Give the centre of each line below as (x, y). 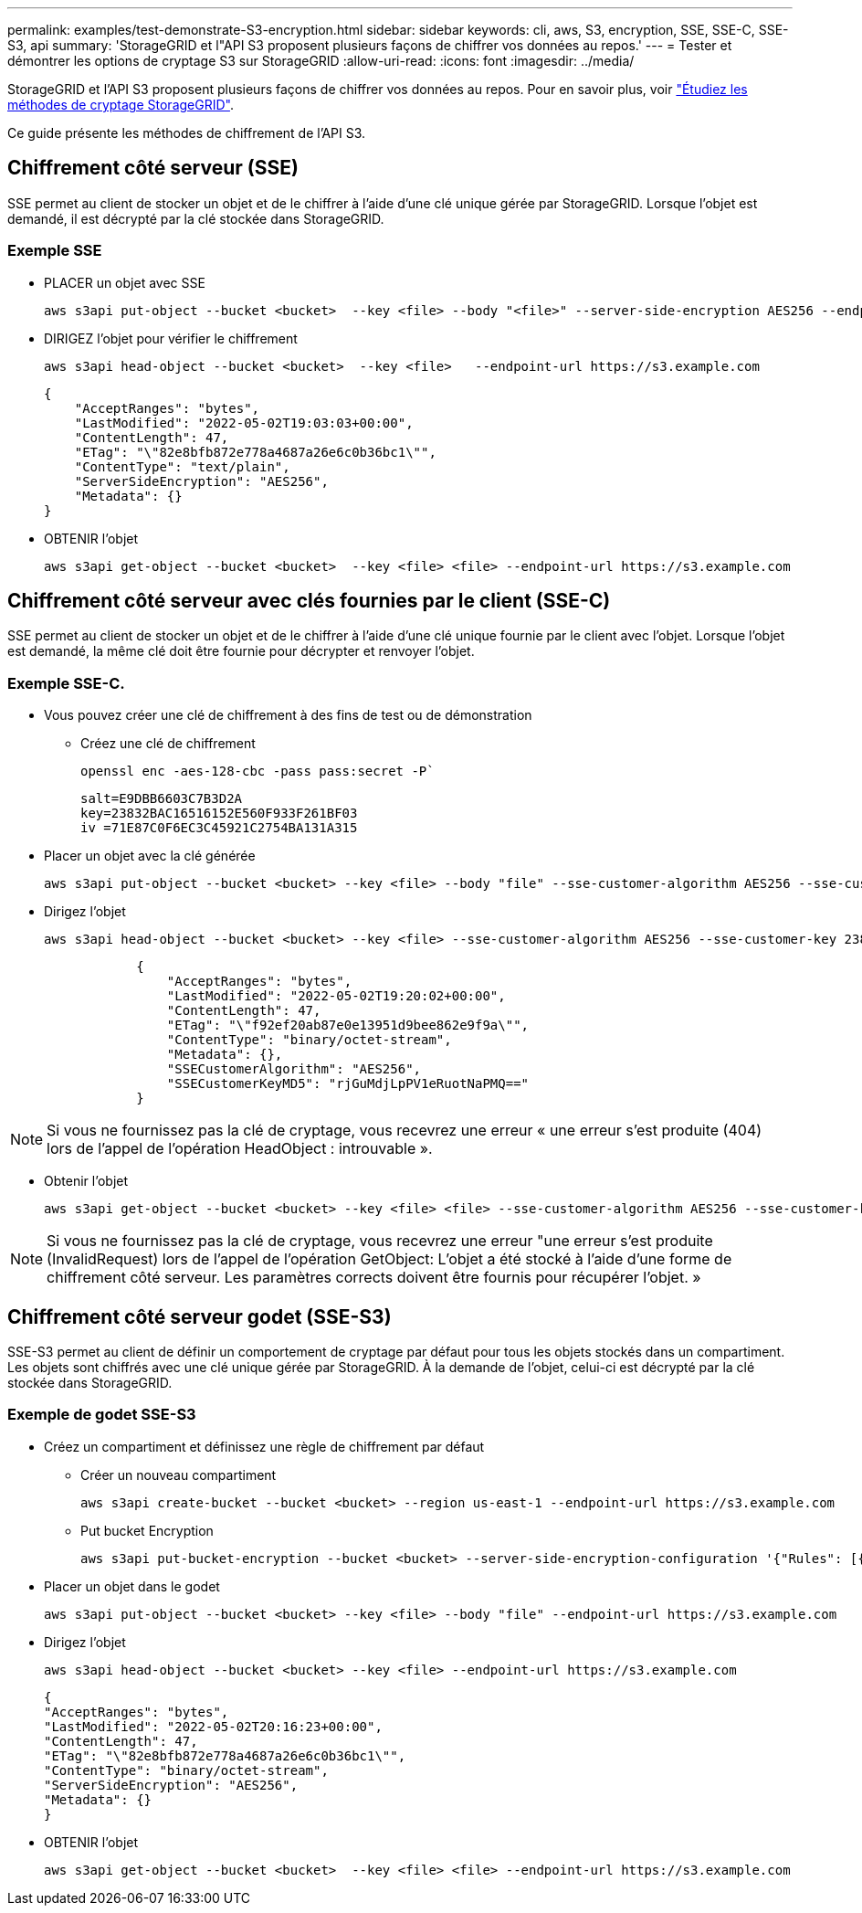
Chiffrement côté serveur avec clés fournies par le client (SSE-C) (309, 601)
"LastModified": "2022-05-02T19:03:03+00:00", (244, 423)
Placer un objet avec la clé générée (150, 856)
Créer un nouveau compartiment (179, 1474)
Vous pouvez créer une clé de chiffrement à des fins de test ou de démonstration (288, 715)
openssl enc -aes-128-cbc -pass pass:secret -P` (258, 772)
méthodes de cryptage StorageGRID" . (121, 105)
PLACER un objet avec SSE (125, 282)
